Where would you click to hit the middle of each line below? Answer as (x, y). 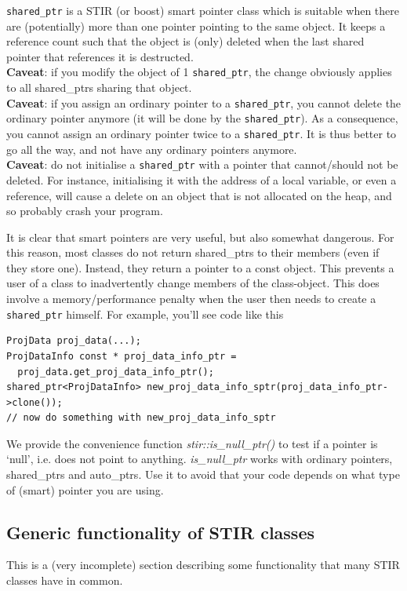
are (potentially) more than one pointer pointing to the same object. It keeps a (196, 26)
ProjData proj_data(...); (74, 341)
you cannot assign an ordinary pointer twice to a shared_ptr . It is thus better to (202, 133)
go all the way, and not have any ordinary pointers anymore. (152, 149)
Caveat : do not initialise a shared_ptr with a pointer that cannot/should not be (202, 164)
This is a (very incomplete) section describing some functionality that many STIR (203, 565)
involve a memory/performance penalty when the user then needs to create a (191, 299)
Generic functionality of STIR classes (160, 532)
